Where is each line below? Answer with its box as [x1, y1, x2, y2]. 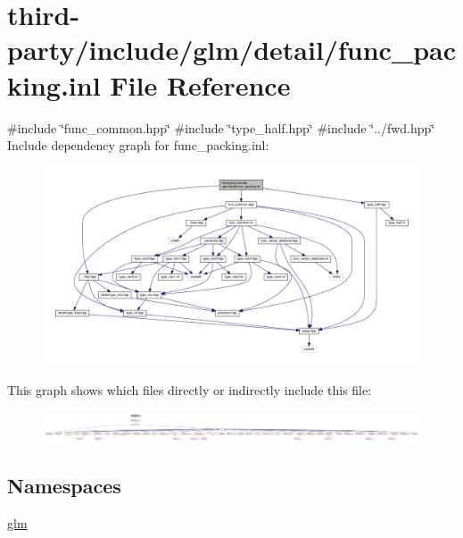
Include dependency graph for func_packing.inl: [7, 136, 269, 155]
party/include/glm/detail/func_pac [7, 31, 457, 68]
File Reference [110, 66, 291, 103]
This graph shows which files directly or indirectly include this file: [7, 381, 372, 399]
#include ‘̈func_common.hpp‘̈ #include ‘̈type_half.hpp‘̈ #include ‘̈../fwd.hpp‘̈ [7, 118, 435, 137]
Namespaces [7, 472, 121, 500]
